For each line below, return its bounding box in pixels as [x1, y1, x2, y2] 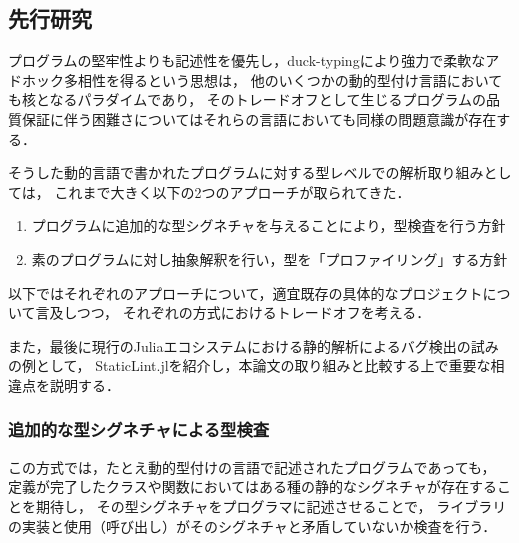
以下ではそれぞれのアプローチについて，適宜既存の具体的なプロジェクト [8, 282, 483, 303]
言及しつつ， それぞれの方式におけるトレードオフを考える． [35, 302, 431, 323]
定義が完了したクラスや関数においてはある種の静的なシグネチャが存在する [8, 476, 497, 497]
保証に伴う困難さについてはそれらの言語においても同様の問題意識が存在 [21, 108, 497, 129]
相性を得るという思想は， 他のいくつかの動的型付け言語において [77, 69, 503, 90]
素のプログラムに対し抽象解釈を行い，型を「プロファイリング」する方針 [31, 248, 508, 269]
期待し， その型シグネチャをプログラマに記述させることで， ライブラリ [35, 495, 507, 516]
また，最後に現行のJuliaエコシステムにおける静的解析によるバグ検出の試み [8, 335, 499, 356]
